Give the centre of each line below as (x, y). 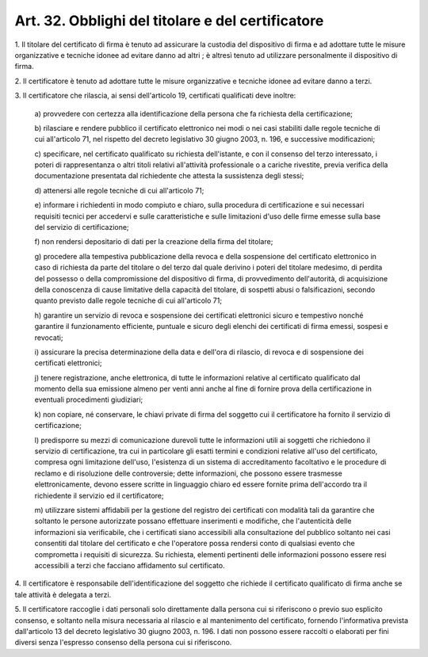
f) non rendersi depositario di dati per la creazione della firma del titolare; (154, 242)
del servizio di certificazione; (82, 227)
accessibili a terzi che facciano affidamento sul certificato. (130, 565)
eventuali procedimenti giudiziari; (89, 399)
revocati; (49, 338)
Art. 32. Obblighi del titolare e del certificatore (169, 21)
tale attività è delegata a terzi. (63, 594)
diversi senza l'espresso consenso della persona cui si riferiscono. (123, 643)
